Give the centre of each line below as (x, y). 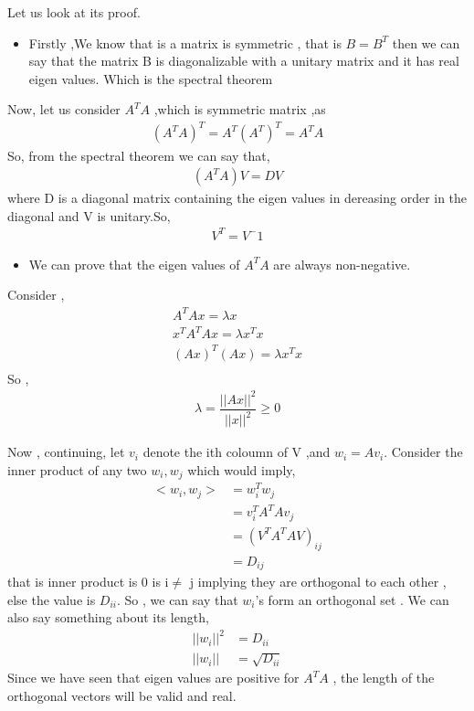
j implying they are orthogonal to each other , (318, 582)
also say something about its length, (108, 617)
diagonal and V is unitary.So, (89, 215)
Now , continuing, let (66, 452)
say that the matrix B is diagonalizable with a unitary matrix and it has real (244, 61)
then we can (426, 42)
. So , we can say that (178, 599)
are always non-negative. (342, 264)
